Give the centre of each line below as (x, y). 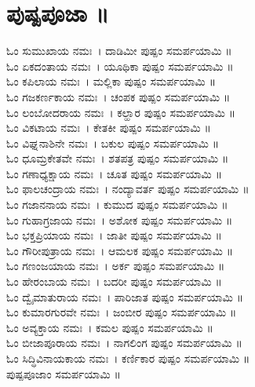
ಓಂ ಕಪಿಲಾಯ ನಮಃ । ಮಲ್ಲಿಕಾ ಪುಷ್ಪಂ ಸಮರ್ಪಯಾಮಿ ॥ (111, 81)
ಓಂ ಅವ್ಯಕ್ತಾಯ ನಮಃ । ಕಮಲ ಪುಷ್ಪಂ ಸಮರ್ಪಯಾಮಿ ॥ (110, 327)
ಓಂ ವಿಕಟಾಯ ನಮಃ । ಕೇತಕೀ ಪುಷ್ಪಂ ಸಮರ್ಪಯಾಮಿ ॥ (109, 128)
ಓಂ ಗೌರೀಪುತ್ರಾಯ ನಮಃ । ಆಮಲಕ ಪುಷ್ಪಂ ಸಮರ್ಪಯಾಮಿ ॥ (120, 250)
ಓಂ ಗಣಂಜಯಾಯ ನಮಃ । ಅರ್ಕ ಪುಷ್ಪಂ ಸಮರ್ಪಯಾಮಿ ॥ (116, 266)
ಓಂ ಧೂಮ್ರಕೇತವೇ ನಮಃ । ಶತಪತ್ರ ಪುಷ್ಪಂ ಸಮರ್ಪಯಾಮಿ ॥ (118, 158)
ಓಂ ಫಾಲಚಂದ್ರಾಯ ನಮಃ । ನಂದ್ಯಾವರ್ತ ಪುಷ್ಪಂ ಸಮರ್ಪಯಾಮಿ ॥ (128, 189)
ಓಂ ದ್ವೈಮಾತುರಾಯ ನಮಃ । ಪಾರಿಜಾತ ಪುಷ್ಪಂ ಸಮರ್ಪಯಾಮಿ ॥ (125, 296)
